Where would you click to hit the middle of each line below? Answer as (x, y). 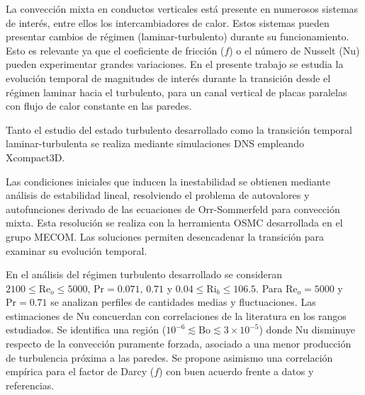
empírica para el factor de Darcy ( (80, 371)
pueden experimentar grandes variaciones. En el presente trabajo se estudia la (175, 64)
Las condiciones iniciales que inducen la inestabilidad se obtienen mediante (168, 181)
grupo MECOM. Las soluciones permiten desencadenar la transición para (165, 236)
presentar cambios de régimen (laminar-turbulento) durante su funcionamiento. (178, 36)
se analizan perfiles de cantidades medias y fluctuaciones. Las (183, 302)
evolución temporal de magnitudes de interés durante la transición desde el (168, 78)
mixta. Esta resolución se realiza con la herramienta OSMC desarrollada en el (174, 223)
